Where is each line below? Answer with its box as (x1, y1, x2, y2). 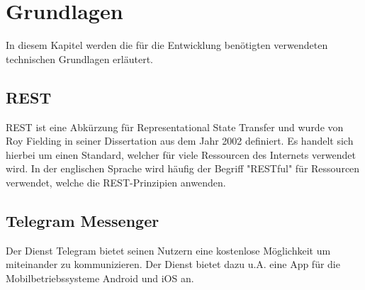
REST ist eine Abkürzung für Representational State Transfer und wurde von (6, 119, 344, 134)
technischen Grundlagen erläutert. (6, 51, 153, 66)
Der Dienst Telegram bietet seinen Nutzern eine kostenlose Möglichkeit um (6, 242, 331, 257)
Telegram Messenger (6, 209, 159, 231)
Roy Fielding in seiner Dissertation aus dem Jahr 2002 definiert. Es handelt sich (6, 133, 354, 148)
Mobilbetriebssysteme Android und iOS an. (6, 270, 194, 285)
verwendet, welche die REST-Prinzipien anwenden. (6, 174, 226, 189)
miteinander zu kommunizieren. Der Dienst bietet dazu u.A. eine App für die (6, 257, 340, 272)
